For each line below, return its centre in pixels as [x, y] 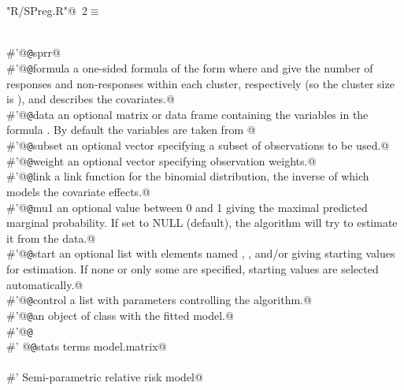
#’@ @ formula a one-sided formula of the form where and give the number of [190, 67]
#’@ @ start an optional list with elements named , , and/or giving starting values [201, 253]
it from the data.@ [51, 238]
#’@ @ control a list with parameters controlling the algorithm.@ [159, 300]
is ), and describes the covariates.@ [91, 99]
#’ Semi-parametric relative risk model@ [105, 377]
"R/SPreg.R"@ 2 [47, 10]
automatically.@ [45, 284]
